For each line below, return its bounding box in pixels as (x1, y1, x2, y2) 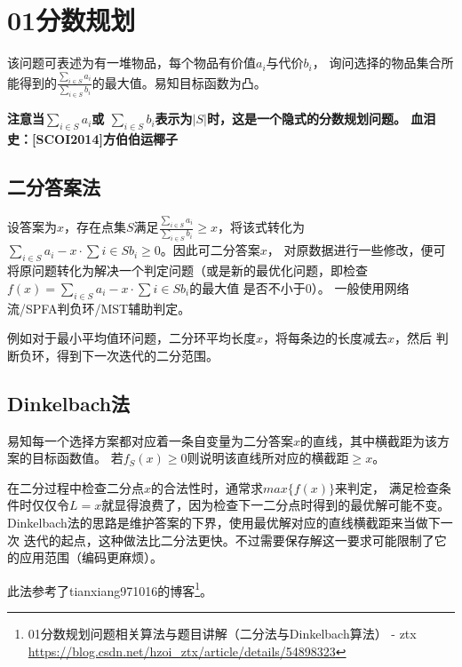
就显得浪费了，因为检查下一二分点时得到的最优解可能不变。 (101, 496, 450, 514)
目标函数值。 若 (31, 449, 123, 467)
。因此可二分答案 (160, 241, 260, 259)
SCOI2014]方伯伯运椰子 (36, 130, 178, 148)
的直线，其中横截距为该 (300, 431, 438, 449)
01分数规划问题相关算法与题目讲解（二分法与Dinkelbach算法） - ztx (28, 623, 417, 642)
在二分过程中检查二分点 (7, 478, 144, 496)
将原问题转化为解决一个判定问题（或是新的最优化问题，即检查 (7, 261, 368, 280)
